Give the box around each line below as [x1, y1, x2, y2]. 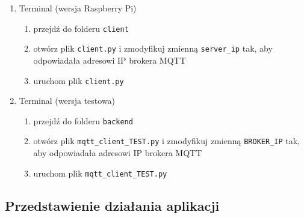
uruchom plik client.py [33, 74, 124, 86]
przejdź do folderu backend [33, 114, 133, 127]
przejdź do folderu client [33, 22, 129, 34]
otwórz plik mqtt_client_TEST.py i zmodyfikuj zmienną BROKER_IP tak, [33, 135, 300, 147]
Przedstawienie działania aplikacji [5, 196, 220, 214]
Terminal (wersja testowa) [19, 94, 116, 107]
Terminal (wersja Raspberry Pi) [19, 2, 137, 14]
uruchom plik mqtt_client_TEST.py [33, 166, 167, 179]
